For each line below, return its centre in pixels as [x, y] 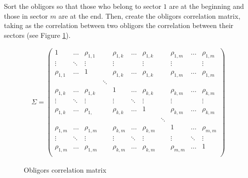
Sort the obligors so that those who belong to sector [83, 6]
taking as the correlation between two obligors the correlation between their [119, 25]
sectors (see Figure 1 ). [37, 35]
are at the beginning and [207, 6]
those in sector [26, 15]
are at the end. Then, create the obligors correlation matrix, [149, 15]
